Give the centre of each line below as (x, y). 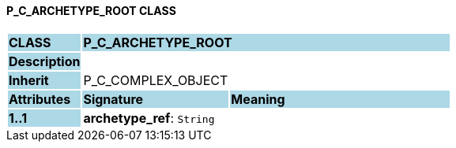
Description (45, 61)
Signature (113, 99)
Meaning (258, 99)
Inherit (29, 80)
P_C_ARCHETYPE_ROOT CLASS (91, 11)
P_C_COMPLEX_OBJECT (156, 80)
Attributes (40, 99)
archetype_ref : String (149, 118)
